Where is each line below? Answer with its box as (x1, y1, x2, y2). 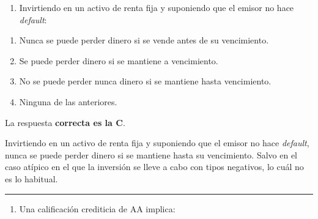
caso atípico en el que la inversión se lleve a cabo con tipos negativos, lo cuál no (5, 160, 304, 173)
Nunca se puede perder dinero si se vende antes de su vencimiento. (19, 34, 269, 46)
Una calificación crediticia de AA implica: (19, 202, 176, 215)
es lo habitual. (5, 172, 58, 185)
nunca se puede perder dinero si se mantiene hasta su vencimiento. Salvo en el (5, 148, 298, 161)
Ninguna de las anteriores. (19, 95, 117, 108)
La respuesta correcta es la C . (5, 116, 125, 128)
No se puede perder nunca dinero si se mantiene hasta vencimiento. (19, 75, 272, 87)
